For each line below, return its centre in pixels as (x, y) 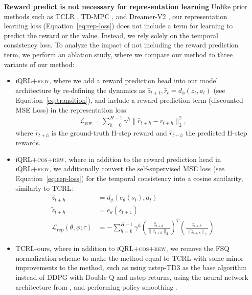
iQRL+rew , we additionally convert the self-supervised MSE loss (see (120, 169)
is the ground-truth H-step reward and (109, 132)
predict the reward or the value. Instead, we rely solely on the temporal (111, 35)
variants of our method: (39, 64)
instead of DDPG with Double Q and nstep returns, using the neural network (132, 277)
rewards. (28, 143)
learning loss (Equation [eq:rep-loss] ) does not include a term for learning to (118, 26)
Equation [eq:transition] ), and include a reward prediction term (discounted (129, 100)
